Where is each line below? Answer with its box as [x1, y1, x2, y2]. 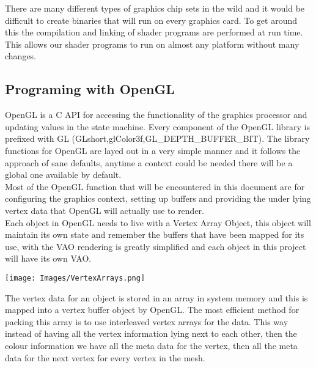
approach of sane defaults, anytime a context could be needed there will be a [5, 156, 293, 169]
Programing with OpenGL [5, 79, 175, 98]
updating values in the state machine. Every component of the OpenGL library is [5, 120, 310, 133]
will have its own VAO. [5, 252, 92, 265]
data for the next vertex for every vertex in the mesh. [5, 351, 205, 364]
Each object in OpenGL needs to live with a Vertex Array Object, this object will [5, 216, 311, 229]
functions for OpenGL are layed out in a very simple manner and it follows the [5, 144, 301, 156]
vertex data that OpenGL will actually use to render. [5, 204, 205, 216]
